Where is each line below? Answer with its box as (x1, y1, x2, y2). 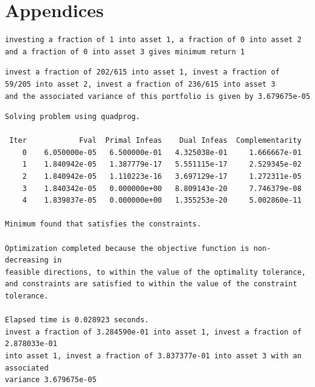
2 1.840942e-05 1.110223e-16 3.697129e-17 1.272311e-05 (22, 172, 302, 181)
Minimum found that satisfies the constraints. (5, 220, 202, 229)
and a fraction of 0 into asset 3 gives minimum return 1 (5, 47, 245, 56)
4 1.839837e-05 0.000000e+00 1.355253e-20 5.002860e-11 (22, 196, 302, 205)
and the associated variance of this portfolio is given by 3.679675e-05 (5, 92, 311, 101)
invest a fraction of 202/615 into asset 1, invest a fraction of (5, 68, 280, 77)
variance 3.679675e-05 (5, 375, 97, 385)
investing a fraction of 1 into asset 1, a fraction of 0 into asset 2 (5, 35, 302, 45)
